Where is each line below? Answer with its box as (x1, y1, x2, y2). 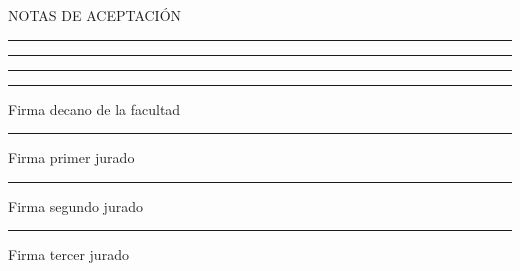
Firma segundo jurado (8, 195, 143, 216)
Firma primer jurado (8, 147, 135, 168)
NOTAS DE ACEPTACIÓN (8, 5, 182, 25)
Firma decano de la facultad (8, 98, 181, 119)
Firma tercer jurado (8, 244, 129, 265)
